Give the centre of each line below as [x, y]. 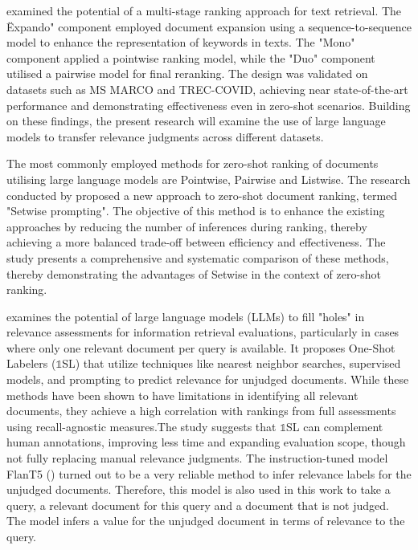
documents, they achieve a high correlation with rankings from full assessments [201, 411]
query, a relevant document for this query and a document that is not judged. [198, 505]
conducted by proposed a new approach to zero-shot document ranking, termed [202, 195]
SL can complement [334, 426]
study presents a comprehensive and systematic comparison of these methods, [198, 257]
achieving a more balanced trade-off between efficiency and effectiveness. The [196, 242]
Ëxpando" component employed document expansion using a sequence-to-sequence [209, 26]
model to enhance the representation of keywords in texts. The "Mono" [181, 42]
